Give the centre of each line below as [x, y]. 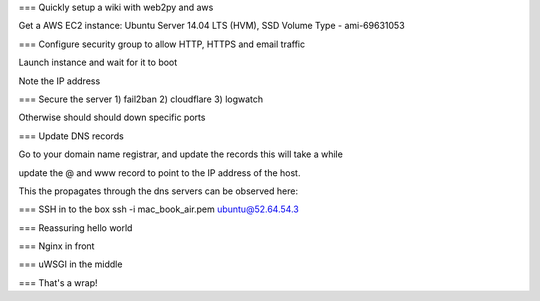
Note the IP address [59, 81]
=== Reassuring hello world [75, 227]
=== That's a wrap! [58, 282]
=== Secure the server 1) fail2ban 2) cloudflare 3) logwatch [141, 99]
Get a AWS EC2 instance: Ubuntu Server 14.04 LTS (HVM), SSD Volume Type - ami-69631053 [211, 26]
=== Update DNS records [71, 136]
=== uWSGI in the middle [70, 264]
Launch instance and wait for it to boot [98, 62]
